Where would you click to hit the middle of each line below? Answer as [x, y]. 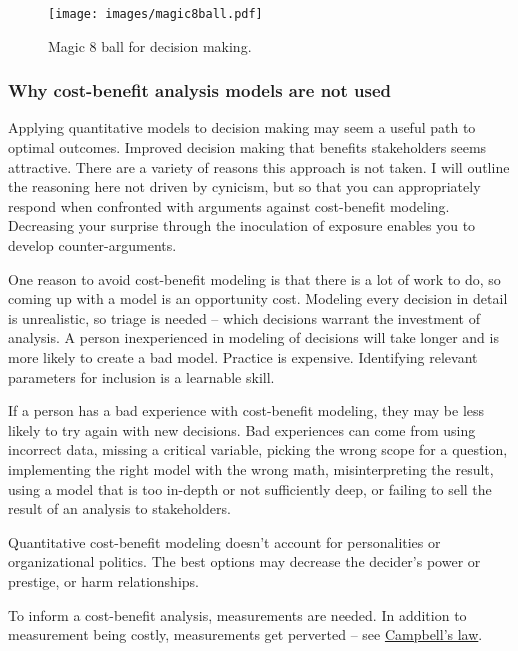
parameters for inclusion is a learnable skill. [141, 376]
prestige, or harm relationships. [103, 580]
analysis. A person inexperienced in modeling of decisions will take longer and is [253, 337]
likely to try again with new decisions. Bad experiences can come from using [242, 429]
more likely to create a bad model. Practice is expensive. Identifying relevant [243, 357]
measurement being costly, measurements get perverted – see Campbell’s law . [245, 634]
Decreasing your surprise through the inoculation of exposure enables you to [242, 225]
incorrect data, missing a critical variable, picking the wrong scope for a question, [258, 449]
